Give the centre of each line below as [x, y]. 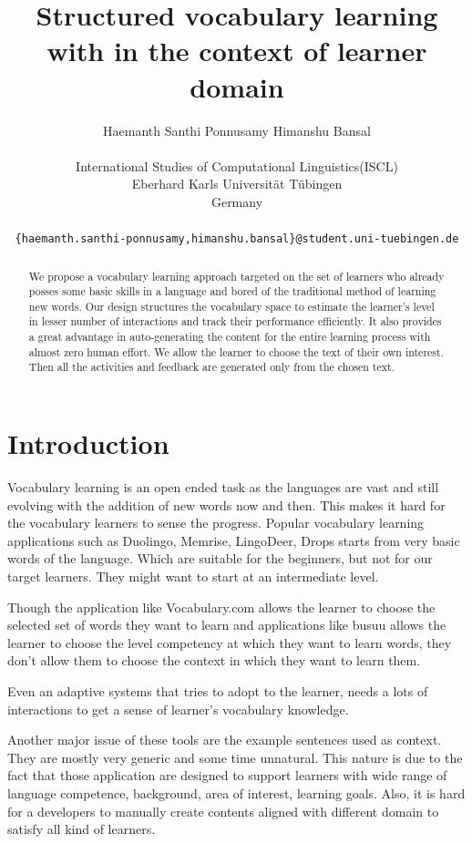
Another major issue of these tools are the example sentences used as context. [225, 740]
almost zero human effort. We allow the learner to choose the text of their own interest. [236, 351]
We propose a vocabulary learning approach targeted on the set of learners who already [236, 276]
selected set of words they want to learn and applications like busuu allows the [227, 625]
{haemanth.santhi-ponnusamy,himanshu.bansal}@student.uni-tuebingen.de [237, 239]
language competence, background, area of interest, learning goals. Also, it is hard [236, 793]
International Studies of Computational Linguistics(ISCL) [237, 165]
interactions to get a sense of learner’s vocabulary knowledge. [178, 709]
